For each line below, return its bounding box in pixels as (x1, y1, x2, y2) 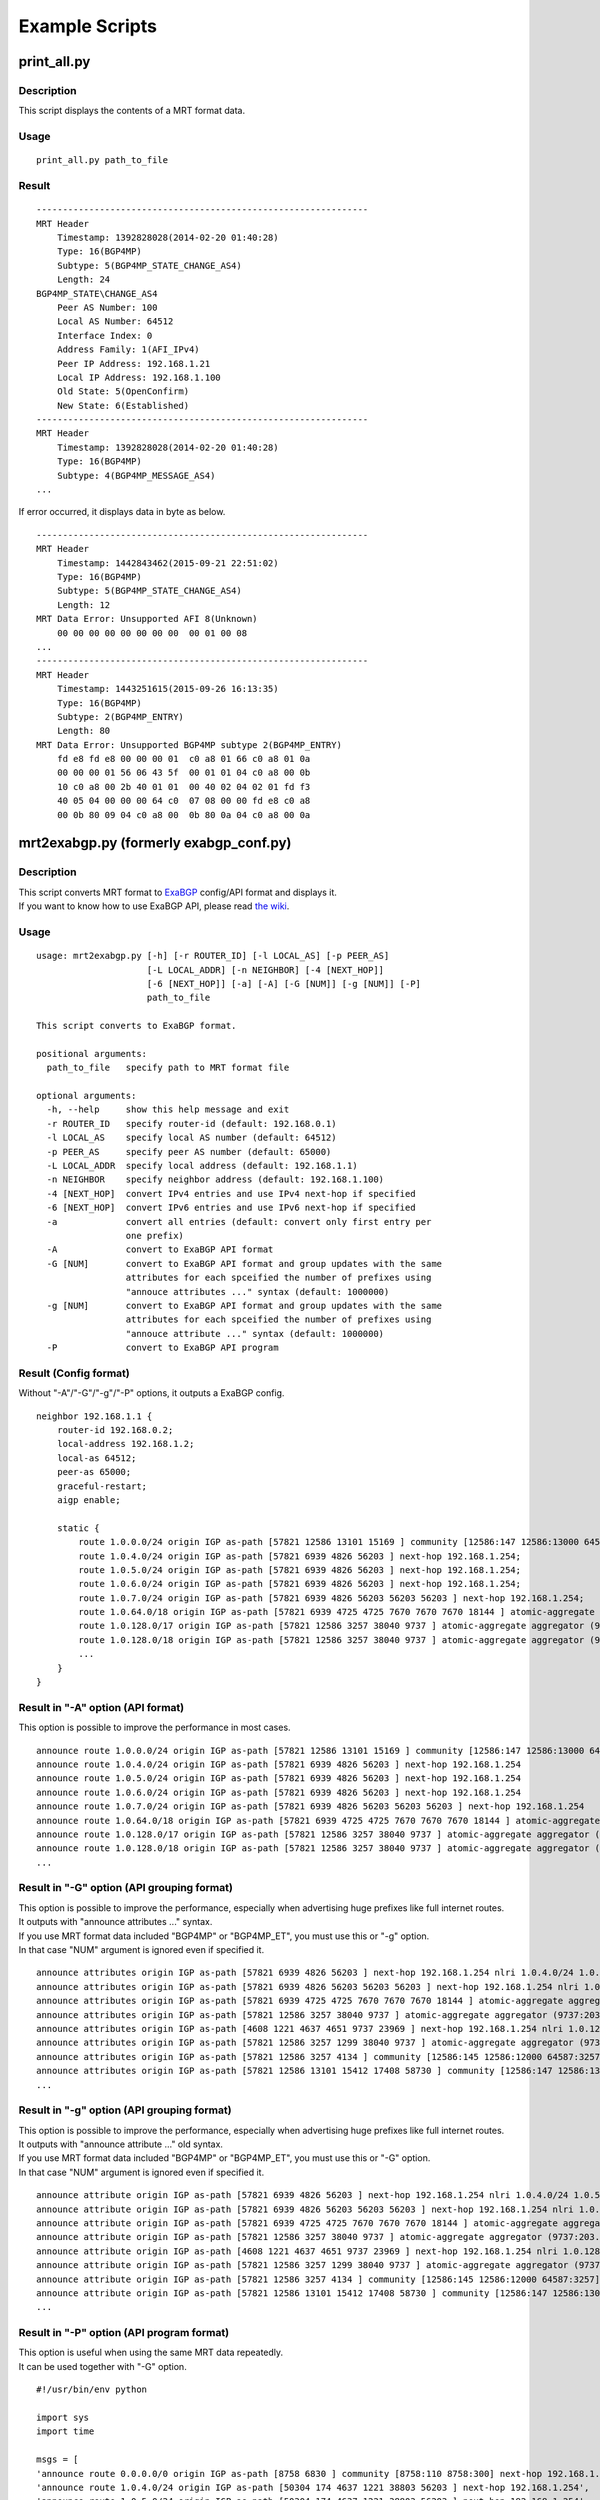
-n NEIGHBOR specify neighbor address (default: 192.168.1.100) (46, 1174, 385, 1185)
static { (56, 1522, 100, 1534)
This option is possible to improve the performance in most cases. (18, 1721, 291, 1734)
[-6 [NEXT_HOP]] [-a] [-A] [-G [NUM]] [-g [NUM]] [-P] (146, 978, 422, 989)
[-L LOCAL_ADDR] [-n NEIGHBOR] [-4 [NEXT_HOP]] (146, 964, 385, 975)
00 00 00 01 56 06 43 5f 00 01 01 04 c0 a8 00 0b (56, 767, 311, 779)
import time (36, 2426, 95, 2437)
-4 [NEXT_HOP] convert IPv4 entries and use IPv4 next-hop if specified (46, 1188, 416, 1199)
